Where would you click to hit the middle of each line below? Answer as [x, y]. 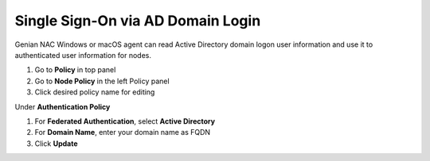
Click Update [56, 144]
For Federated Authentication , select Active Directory [125, 121]
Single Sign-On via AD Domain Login [138, 21]
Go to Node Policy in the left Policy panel [102, 81]
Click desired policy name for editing [95, 92]
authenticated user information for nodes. [83, 55]
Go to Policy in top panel [75, 70]
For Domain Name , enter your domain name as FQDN [123, 132]
